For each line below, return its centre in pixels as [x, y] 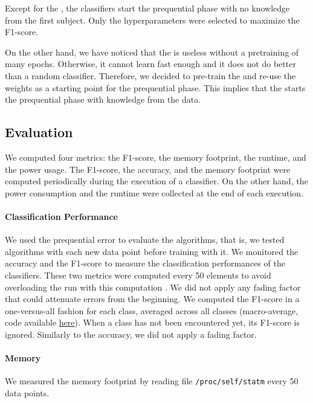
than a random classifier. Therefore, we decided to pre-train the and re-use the [150, 75]
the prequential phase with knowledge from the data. [103, 99]
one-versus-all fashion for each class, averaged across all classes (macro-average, [152, 310]
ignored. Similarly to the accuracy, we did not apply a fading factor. [131, 334]
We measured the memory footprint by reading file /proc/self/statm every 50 [152, 381]
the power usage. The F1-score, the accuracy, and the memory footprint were [148, 169]
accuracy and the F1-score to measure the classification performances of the [145, 263]
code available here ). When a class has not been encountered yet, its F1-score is [153, 322]
